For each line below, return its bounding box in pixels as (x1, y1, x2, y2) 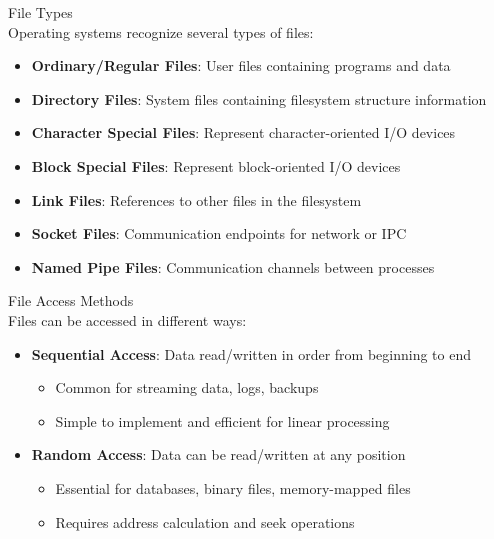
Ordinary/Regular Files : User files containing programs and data (31, 55, 451, 76)
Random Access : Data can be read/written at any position (31, 444, 406, 465)
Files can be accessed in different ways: (8, 309, 247, 330)
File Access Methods (8, 290, 134, 311)
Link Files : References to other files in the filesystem (31, 189, 362, 210)
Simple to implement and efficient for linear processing (55, 410, 390, 431)
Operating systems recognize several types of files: (8, 21, 314, 42)
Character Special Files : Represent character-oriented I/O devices (31, 122, 456, 143)
